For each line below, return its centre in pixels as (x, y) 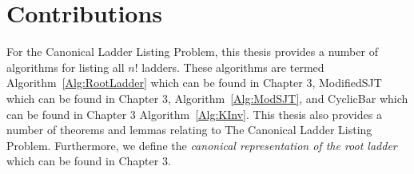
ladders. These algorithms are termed (233, 67)
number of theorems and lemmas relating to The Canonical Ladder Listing (189, 130)
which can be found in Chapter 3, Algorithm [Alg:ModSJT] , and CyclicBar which (207, 98)
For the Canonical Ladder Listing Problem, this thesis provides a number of (192, 51)
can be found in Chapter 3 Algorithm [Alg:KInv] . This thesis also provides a (194, 114)
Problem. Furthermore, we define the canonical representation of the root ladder (202, 145)
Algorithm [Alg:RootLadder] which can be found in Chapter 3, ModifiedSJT (194, 83)
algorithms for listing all (66, 67)
